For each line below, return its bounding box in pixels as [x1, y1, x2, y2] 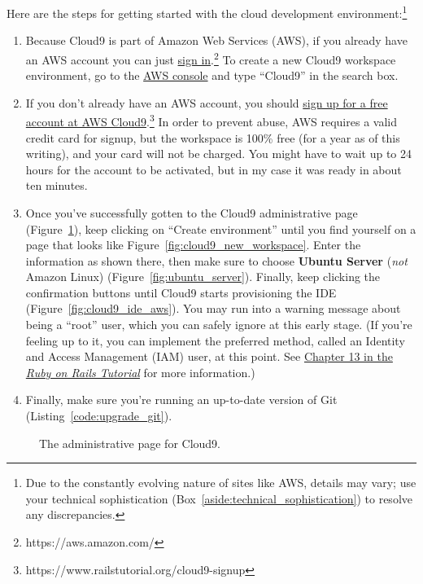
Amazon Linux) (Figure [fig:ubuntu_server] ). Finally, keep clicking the [25, 268, 381, 285]
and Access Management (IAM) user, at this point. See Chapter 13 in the [25, 348, 393, 365]
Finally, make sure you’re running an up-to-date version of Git [25, 391, 338, 408]
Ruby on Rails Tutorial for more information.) [25, 363, 255, 380]
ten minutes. [25, 177, 88, 194]
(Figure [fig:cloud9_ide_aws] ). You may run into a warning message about [25, 300, 401, 317]
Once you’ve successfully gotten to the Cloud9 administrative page [25, 204, 358, 221]
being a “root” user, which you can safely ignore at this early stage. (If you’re [25, 316, 412, 333]
